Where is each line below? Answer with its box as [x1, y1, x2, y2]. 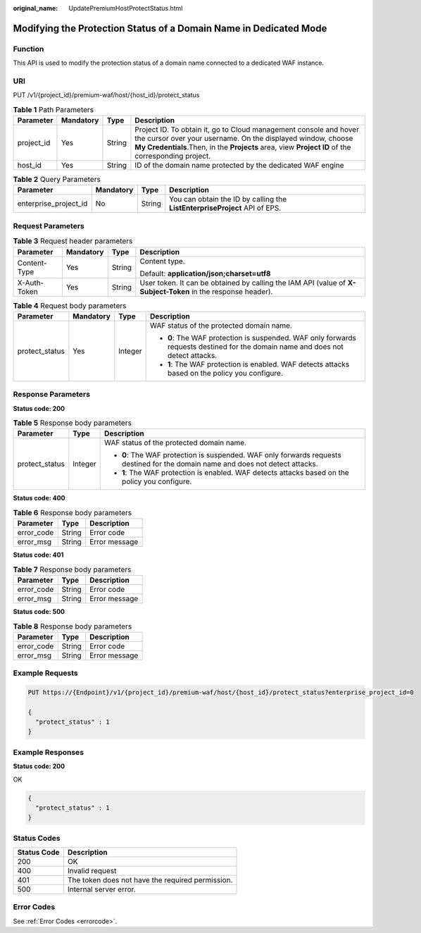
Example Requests [13, 668, 78, 678]
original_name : [13, 4, 58, 12]
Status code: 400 [13, 494, 65, 502]
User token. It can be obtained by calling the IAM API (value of [139, 278, 346, 288]
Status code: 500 [13, 607, 65, 616]
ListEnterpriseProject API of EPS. [169, 203, 282, 213]
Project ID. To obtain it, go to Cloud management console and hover [134, 125, 359, 135]
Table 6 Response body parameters [13, 508, 132, 518]
